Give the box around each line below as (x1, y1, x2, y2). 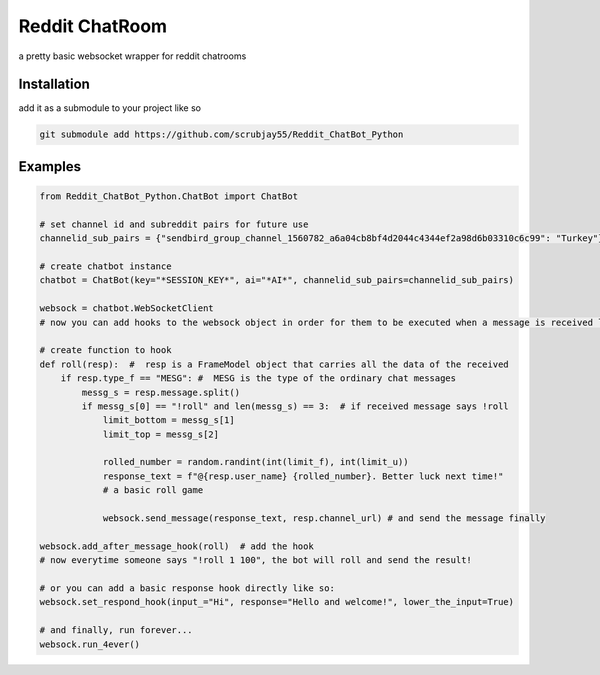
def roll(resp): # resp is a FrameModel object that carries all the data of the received (39, 358, 509, 370)
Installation (18, 76, 90, 93)
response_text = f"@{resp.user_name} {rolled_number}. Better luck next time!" (102, 470, 504, 482)
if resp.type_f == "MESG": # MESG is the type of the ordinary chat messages (60, 373, 457, 384)
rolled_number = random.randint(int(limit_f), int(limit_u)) (102, 456, 409, 468)
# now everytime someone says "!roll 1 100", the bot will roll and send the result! (39, 555, 472, 566)
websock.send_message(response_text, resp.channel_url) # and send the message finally (102, 513, 546, 524)
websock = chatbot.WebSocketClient (39, 303, 214, 314)
